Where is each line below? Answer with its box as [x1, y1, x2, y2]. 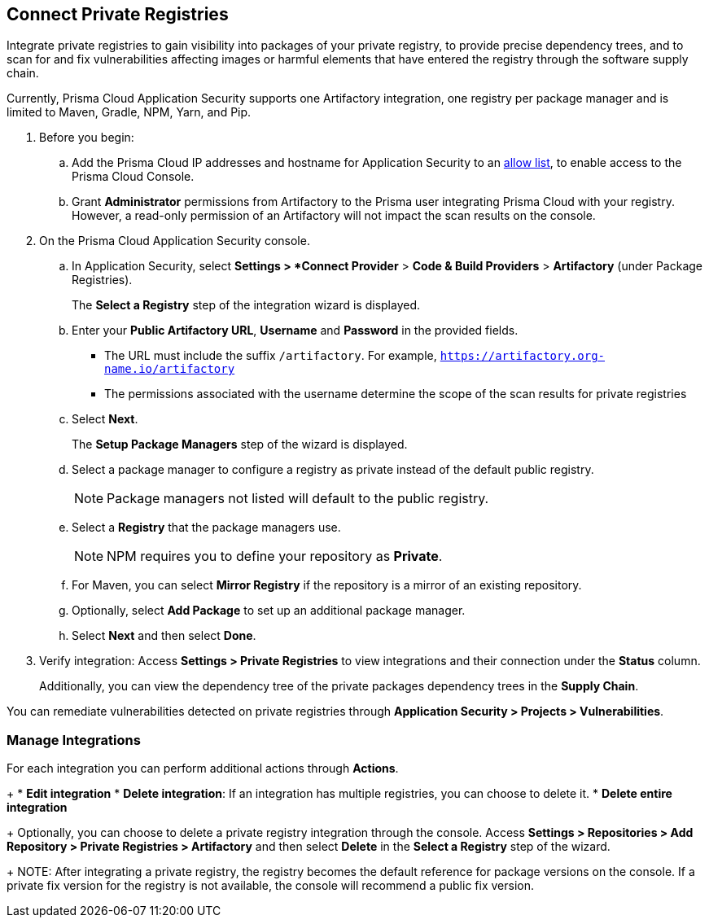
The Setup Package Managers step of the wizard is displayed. [72, 437, 408, 452]
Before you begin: [39, 130, 134, 145]
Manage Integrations [7, 731, 141, 748]
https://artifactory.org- [440, 349, 606, 363]
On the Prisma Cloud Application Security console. [39, 234, 310, 248]
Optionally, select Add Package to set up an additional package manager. [72, 603, 466, 618]
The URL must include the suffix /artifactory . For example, [104, 348, 437, 363]
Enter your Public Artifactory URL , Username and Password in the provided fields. [72, 323, 519, 338]
